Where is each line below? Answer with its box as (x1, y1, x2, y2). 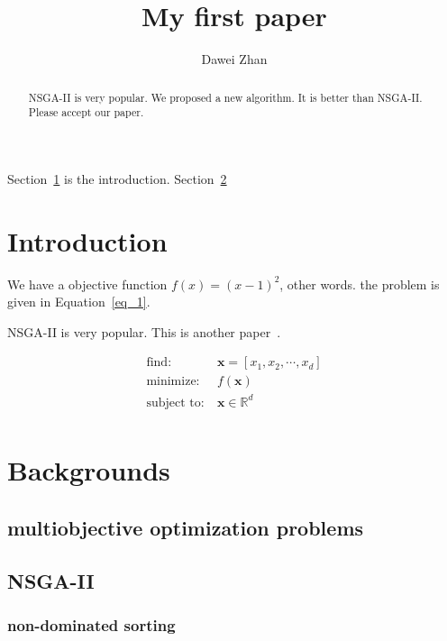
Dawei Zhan (201, 50, 268, 69)
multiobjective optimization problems (7, 513, 364, 541)
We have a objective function (7, 274, 168, 293)
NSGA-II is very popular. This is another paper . (7, 322, 281, 341)
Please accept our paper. (28, 105, 144, 120)
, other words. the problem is (279, 274, 440, 293)
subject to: (146, 396, 205, 409)
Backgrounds (7, 452, 170, 489)
